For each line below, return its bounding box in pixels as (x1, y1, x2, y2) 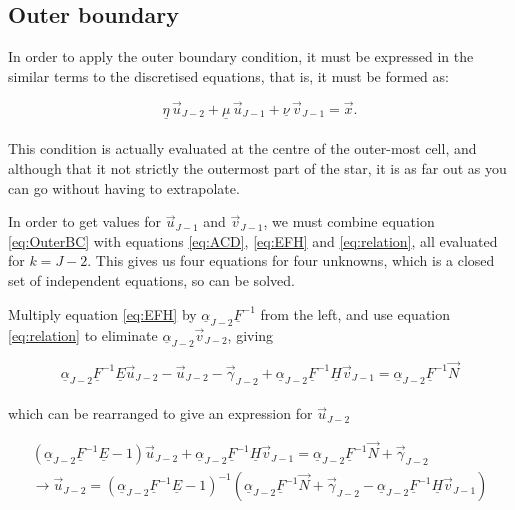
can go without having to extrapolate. (8, 177, 240, 198)
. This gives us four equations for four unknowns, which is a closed (87, 250, 495, 271)
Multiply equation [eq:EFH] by (8, 303, 197, 324)
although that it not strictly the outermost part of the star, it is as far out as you (8, 158, 507, 179)
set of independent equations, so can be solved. (8, 269, 295, 290)
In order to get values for (8, 211, 162, 232)
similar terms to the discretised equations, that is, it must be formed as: (8, 65, 449, 86)
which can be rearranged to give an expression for (8, 403, 313, 424)
